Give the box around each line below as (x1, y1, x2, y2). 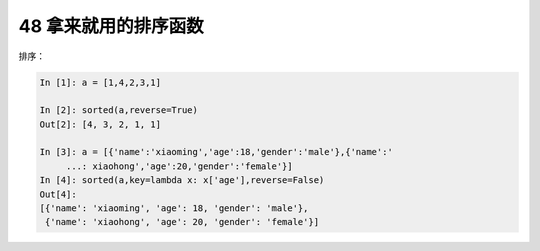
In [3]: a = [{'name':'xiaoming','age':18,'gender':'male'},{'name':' (39, 146, 394, 158)
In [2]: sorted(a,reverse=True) (39, 105, 199, 116)
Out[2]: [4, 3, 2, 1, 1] (39, 118, 162, 130)
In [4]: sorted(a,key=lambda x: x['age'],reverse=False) (39, 175, 325, 186)
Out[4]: (39, 188, 77, 200)
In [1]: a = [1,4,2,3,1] (39, 76, 162, 88)
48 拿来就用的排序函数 (18, 15, 204, 37)
